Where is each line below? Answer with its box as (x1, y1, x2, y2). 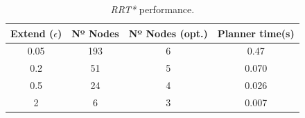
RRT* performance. (110, 2, 195, 16)
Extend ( (10, 26, 54, 40)
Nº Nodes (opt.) (128, 26, 208, 40)
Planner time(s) (217, 26, 295, 40)
